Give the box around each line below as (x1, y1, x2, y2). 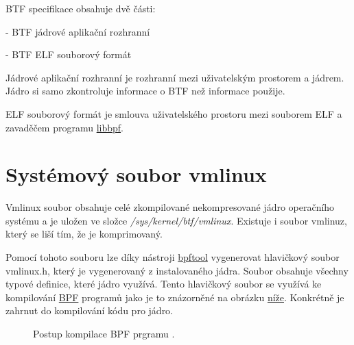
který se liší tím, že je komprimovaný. (5, 227, 163, 241)
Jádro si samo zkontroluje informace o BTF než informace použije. (5, 84, 285, 98)
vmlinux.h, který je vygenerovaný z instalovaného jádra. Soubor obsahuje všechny (5, 263, 349, 277)
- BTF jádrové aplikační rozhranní (5, 24, 150, 38)
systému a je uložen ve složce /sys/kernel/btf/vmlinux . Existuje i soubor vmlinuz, (5, 213, 347, 227)
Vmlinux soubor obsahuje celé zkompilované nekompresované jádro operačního (5, 200, 335, 214)
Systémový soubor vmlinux (5, 160, 267, 188)
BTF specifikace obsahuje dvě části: (5, 1, 156, 15)
